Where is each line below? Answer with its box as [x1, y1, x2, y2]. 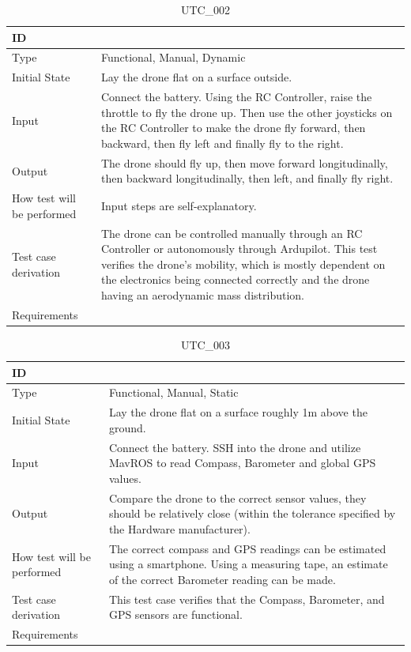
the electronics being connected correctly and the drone [100, 271, 370, 288]
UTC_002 [180, 2, 231, 17]
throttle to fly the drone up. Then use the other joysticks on [100, 104, 393, 120]
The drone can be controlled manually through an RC [100, 224, 363, 241]
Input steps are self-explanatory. [100, 197, 257, 213]
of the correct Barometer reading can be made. [108, 571, 336, 587]
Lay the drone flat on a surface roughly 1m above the [108, 404, 368, 420]
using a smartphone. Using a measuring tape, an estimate [108, 556, 388, 572]
